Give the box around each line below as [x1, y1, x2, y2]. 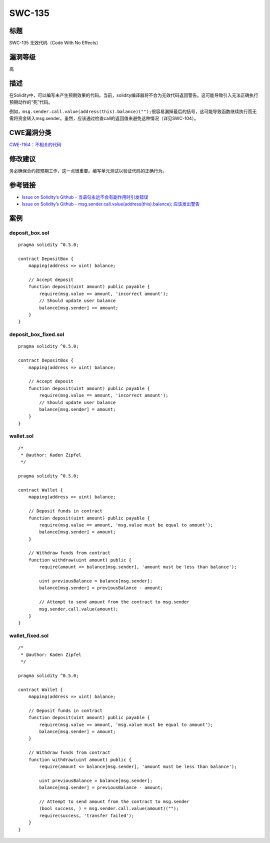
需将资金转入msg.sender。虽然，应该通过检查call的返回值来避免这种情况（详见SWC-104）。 [9, 115, 198, 121]
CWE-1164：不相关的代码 [9, 141, 61, 147]
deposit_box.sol [9, 229, 49, 236]
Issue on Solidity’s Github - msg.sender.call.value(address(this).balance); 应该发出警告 [21, 201, 200, 207]
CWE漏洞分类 [9, 128, 52, 137]
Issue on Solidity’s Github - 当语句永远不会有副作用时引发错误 [21, 194, 148, 200]
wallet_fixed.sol [9, 632, 49, 639]
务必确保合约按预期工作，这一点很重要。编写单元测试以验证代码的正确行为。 [9, 167, 167, 173]
